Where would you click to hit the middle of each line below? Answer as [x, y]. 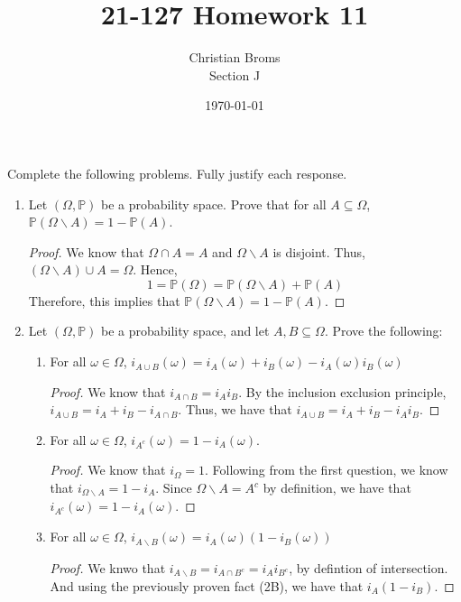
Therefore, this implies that [104, 300]
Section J [235, 74]
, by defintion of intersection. [369, 567]
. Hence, [155, 269]
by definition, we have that [337, 488]
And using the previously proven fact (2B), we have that [207, 585]
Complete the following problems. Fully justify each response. [177, 173]
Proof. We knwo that [108, 567]
